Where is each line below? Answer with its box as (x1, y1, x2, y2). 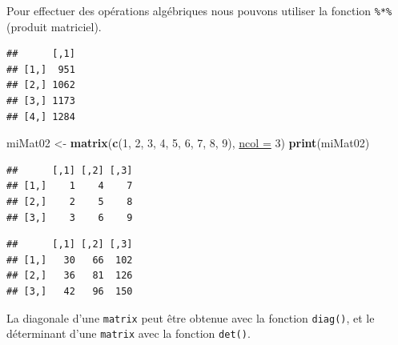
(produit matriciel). (6, 18, 102, 34)
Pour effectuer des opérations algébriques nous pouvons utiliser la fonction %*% (6, 2, 392, 18)
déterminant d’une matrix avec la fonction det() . (6, 325, 251, 342)
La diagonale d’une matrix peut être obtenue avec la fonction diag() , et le (6, 309, 375, 326)
